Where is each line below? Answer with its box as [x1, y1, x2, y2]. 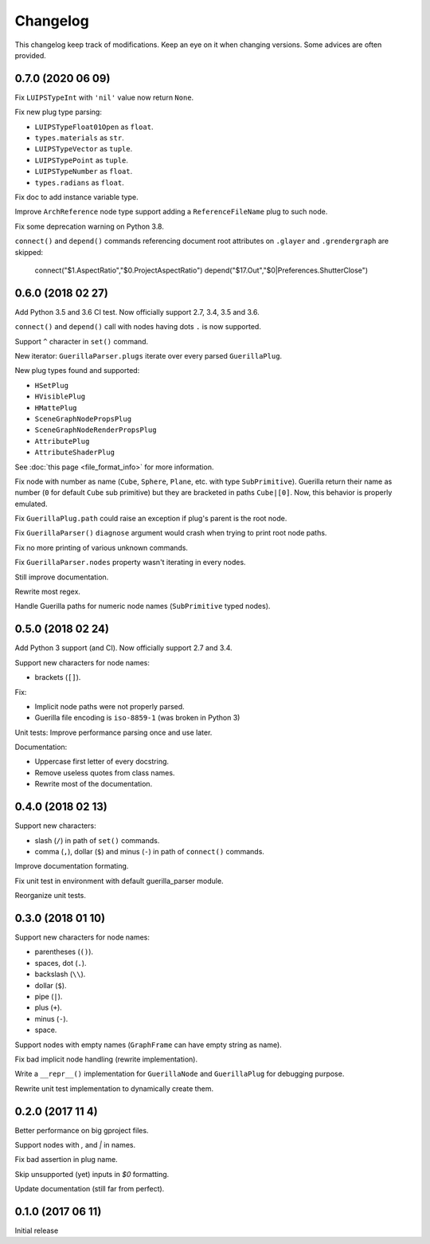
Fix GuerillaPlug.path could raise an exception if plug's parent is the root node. [14, 514, 287, 524]
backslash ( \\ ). [34, 969, 86, 979]
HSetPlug [34, 381, 69, 390]
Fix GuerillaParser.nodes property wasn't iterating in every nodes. [14, 558, 246, 567]
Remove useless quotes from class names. [34, 767, 175, 777]
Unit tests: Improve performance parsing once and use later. [14, 728, 213, 737]
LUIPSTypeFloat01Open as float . [34, 122, 154, 131]
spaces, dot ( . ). [34, 958, 87, 967]
